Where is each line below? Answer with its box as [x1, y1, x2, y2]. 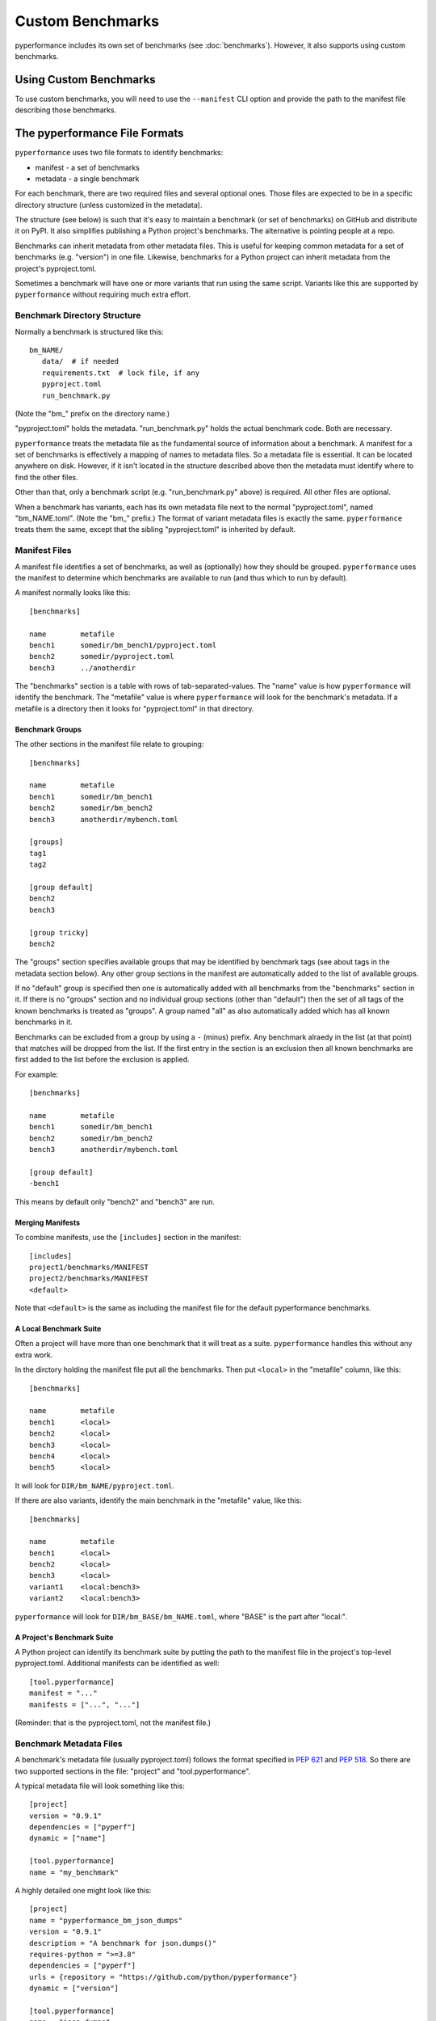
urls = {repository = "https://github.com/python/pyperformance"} [29, 1972, 298, 1981]
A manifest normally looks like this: [15, 588, 131, 597]
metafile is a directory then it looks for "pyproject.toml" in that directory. [15, 703, 254, 713]
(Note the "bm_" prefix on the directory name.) [15, 408, 170, 418]
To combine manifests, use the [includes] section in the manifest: [15, 1233, 241, 1243]
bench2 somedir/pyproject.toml [29, 652, 174, 661]
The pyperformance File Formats [15, 126, 184, 141]
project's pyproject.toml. [15, 264, 97, 273]
